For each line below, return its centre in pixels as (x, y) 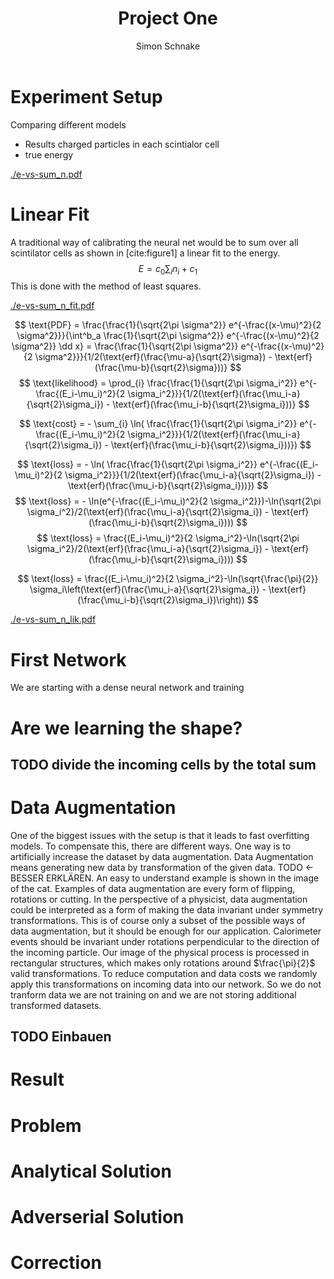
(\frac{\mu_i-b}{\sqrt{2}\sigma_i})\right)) (161, 600)
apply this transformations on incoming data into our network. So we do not (166, 984)
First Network (68, 659)
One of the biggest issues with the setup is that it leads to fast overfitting (160, 835)
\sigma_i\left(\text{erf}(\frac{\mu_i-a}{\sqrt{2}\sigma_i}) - (148, 589)
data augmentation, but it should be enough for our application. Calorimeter (166, 931)
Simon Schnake (168, 46)
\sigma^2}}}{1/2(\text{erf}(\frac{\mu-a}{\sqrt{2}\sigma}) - (153, 357)
